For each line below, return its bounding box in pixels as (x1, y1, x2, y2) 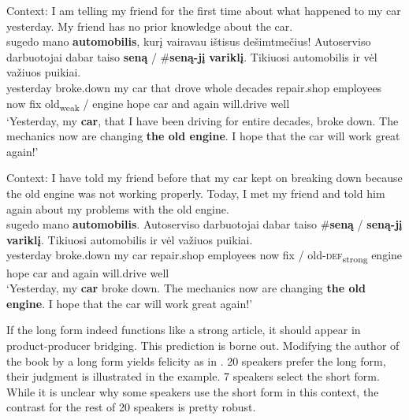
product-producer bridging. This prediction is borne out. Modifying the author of (6, 336, 400, 353)
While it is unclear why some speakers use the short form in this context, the (6, 383, 379, 400)
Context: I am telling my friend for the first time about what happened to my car (6, 2, 401, 18)
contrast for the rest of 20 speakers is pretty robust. (6, 399, 256, 415)
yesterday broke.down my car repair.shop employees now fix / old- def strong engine (6, 247, 403, 266)
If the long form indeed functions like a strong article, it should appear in (6, 322, 361, 338)
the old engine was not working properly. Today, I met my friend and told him (6, 185, 385, 202)
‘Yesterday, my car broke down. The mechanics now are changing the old (6, 280, 366, 296)
